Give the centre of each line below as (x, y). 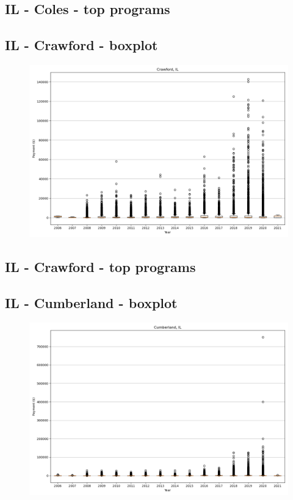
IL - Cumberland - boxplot (91, 303)
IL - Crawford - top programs (100, 267)
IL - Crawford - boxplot (81, 45)
